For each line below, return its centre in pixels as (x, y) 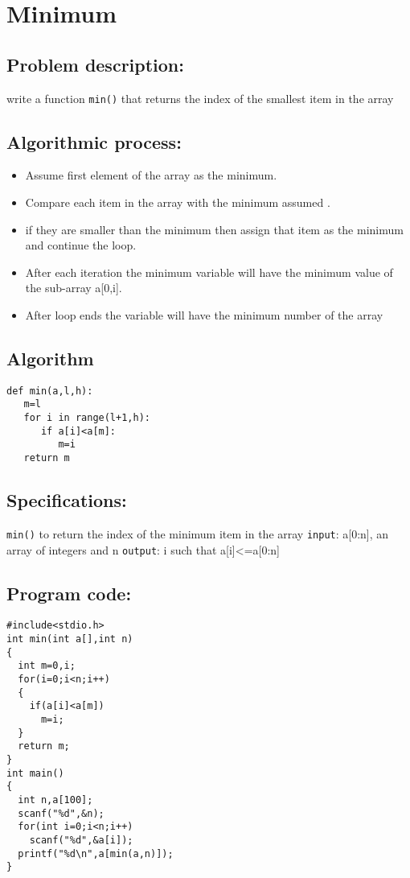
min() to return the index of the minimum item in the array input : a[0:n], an (198, 533)
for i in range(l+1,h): (87, 418)
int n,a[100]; (55, 800)
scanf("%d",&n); (61, 813)
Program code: (69, 593)
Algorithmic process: (94, 141)
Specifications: (67, 500)
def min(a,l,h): (50, 391)
